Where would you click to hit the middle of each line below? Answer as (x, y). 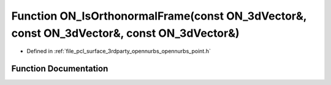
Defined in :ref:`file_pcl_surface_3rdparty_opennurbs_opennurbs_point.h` (119, 51)
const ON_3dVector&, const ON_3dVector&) (125, 33)
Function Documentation (60, 69)
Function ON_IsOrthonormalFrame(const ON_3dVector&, (159, 16)
